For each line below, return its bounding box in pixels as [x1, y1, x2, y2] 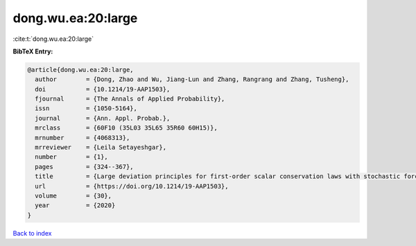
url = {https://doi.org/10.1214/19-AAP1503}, [35, 182, 229, 190]
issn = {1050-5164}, [35, 105, 138, 112]
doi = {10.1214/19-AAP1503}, [35, 85, 171, 93]
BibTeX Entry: [12, 47, 53, 55]
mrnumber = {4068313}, [35, 134, 130, 141]
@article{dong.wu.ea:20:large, [27, 66, 135, 73]
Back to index [12, 229, 52, 237]
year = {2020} [35, 202, 116, 209]
